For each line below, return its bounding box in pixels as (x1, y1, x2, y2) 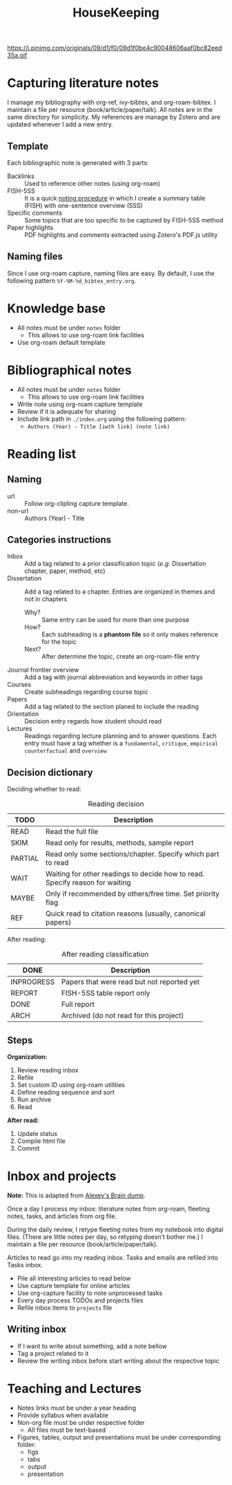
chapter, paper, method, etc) (24, 567, 106, 575)
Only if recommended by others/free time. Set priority (46, 889, 220, 899)
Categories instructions (7, 534, 112, 546)
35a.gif (7, 51, 28, 59)
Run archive (17, 1095, 52, 1104)
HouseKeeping (72, 5, 160, 21)
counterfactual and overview (24, 746, 107, 755)
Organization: (7, 1052, 48, 1061)
